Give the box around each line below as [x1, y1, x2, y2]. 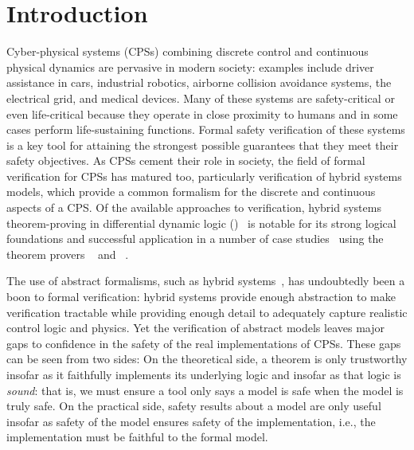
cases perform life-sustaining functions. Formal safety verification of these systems [6, 121, 405, 138]
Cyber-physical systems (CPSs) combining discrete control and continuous [6, 43, 369, 60]
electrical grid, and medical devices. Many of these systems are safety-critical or [6, 89, 395, 106]
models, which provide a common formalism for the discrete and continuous [6, 183, 376, 200]
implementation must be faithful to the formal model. [6, 428, 268, 445]
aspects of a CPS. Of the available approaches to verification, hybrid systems [6, 199, 381, 216]
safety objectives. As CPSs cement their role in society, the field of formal [6, 152, 365, 169]
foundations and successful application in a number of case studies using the [6, 230, 384, 247]
